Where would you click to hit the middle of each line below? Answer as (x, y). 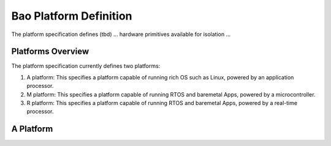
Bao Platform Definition (72, 16)
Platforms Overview (50, 52)
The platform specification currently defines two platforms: (86, 66)
